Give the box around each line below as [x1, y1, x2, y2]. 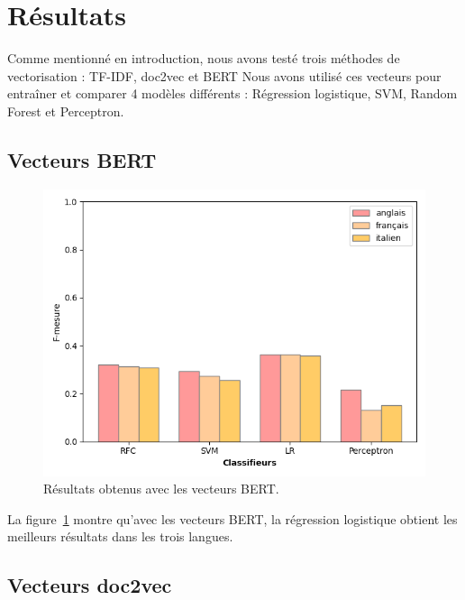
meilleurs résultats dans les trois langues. [7, 527, 233, 546]
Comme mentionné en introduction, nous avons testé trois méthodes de [7, 49, 400, 68]
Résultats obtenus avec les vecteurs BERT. [43, 479, 279, 498]
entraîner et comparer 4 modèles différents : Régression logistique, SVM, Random [7, 84, 458, 103]
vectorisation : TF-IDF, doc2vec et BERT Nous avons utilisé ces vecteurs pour [7, 66, 442, 85]
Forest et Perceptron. [7, 101, 124, 120]
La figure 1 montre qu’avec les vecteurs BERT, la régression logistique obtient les [7, 509, 458, 528]
